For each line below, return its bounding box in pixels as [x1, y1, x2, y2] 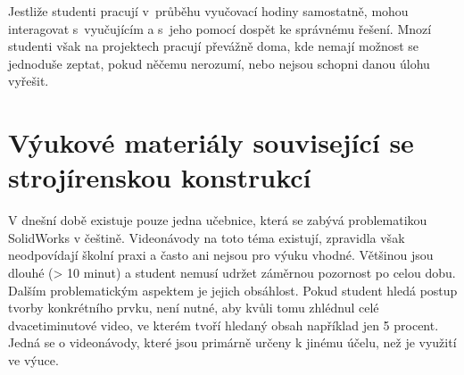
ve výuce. [8, 351, 59, 370]
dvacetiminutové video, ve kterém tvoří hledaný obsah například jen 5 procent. [8, 315, 439, 334]
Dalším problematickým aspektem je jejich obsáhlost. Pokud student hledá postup [8, 280, 458, 299]
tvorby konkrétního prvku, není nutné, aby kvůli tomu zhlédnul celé [8, 298, 379, 317]
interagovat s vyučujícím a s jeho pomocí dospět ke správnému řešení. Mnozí [8, 19, 432, 37]
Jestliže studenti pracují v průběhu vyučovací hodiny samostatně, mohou [8, 2, 409, 20]
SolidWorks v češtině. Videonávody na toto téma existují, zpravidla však [8, 228, 405, 246]
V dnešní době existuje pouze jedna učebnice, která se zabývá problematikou [8, 211, 427, 229]
